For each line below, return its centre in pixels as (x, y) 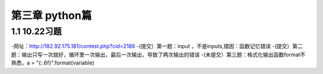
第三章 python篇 (51, 15)
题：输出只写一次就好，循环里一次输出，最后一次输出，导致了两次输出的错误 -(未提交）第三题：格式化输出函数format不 (158, 54)
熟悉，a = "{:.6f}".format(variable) (53, 63)
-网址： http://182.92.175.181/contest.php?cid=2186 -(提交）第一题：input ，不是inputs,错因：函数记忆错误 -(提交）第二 (157, 46)
